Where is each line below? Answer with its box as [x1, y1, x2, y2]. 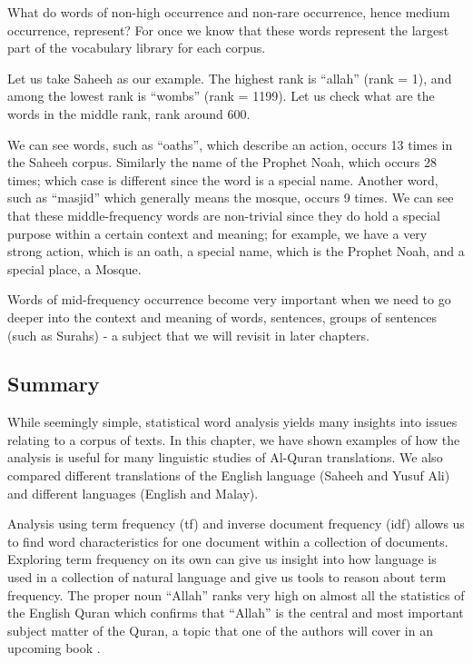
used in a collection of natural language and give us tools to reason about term [7, 568, 447, 587]
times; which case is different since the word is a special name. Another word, [7, 170, 439, 189]
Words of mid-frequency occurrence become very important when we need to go [7, 290, 451, 309]
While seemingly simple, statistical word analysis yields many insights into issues [7, 412, 458, 431]
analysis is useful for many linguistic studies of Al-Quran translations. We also [7, 448, 443, 467]
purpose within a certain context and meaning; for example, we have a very [7, 223, 428, 242]
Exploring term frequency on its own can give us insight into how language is [7, 549, 437, 569]
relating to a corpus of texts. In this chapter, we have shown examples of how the [7, 430, 460, 449]
